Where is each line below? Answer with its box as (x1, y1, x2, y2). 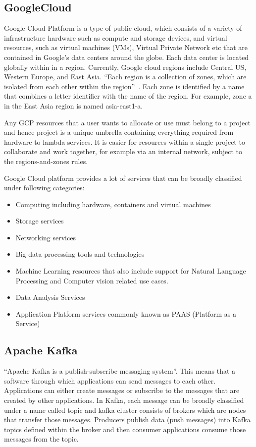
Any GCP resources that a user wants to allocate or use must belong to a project (4, 117, 251, 127)
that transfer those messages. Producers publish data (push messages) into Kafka (4, 414, 251, 425)
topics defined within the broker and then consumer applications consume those (4, 424, 246, 434)
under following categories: (4, 182, 85, 193)
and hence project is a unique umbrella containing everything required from (4, 127, 234, 137)
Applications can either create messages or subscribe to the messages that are (4, 385, 240, 395)
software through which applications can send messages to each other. (4, 375, 216, 386)
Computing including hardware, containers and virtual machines (15, 199, 211, 209)
